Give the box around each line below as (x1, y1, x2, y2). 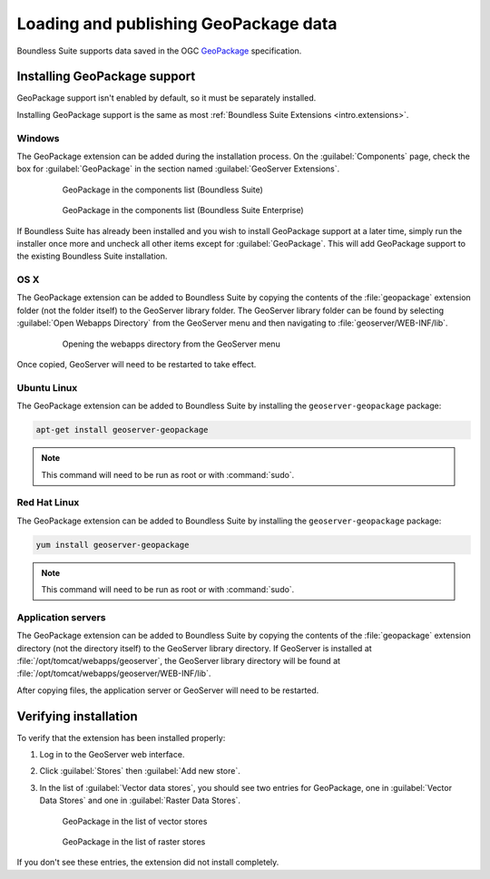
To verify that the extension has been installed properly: (16, 732, 226, 743)
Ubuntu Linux (16, 381, 78, 394)
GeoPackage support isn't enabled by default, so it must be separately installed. (16, 93, 317, 103)
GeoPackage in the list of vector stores (62, 816, 208, 826)
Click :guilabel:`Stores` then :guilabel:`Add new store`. (39, 766, 240, 776)
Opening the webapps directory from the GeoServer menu (62, 338, 280, 349)
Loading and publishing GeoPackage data (16, 14, 338, 34)
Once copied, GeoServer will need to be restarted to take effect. (16, 359, 257, 370)
